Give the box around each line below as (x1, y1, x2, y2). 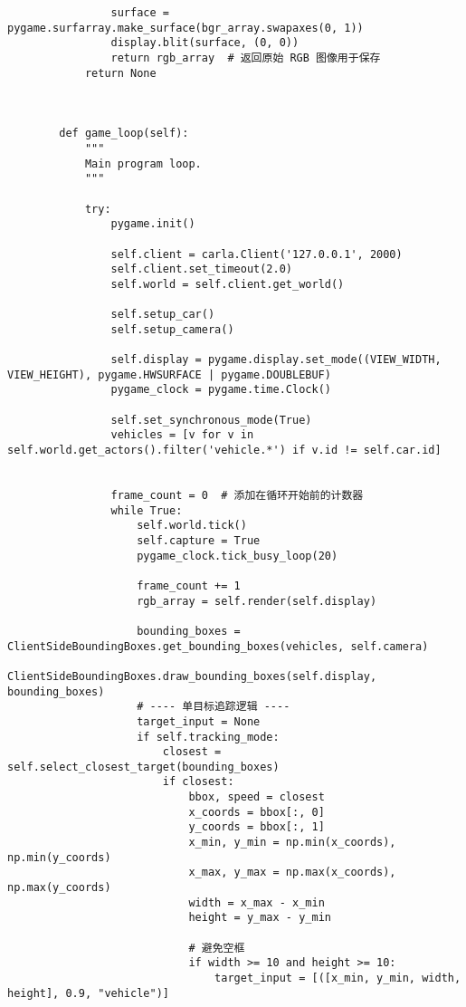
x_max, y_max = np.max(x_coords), (188, 866, 396, 879)
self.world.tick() (137, 519, 247, 532)
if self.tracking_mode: (137, 730, 280, 743)
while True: (110, 503, 183, 517)
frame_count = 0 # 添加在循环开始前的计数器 (110, 489, 364, 502)
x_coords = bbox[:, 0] (188, 805, 325, 819)
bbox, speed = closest (188, 791, 325, 804)
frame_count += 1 (137, 579, 241, 592)
